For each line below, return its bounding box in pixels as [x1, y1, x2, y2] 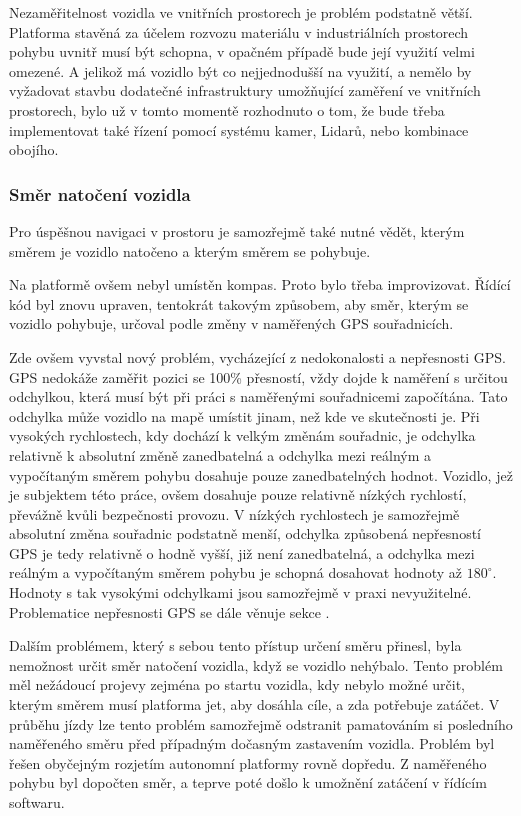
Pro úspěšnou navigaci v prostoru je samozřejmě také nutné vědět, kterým [9, 220, 465, 241]
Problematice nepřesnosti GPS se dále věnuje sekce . [9, 601, 330, 622]
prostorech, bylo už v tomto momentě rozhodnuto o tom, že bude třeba [9, 99, 445, 120]
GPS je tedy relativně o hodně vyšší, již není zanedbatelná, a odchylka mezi [9, 542, 475, 563]
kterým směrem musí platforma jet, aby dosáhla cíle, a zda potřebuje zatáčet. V [9, 694, 500, 715]
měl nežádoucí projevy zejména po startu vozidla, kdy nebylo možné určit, [9, 674, 465, 695]
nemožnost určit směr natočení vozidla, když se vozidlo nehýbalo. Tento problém [9, 654, 503, 675]
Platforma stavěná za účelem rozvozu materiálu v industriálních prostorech [9, 21, 469, 42]
